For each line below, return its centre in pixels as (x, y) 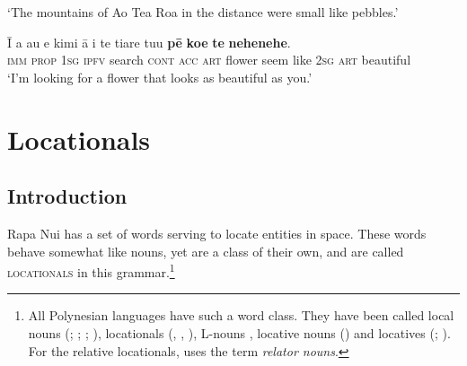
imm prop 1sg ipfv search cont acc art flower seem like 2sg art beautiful (209, 60)
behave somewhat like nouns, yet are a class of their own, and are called (206, 251)
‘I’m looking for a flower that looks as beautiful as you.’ (160, 77)
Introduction (67, 196)
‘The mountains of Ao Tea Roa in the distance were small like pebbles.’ (203, 12)
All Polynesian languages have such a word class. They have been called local (241, 315)
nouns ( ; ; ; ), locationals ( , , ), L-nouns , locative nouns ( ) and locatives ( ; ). (239, 332)
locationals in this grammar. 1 (91, 270)
